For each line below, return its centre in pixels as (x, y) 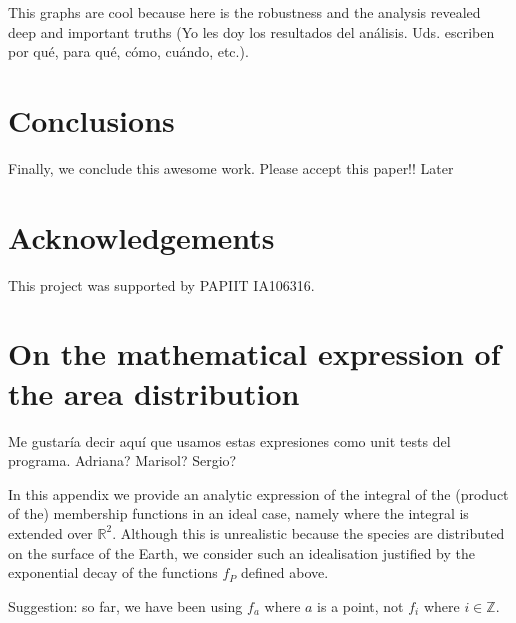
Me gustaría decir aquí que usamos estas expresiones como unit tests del (229, 440)
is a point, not (360, 605)
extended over (50, 532)
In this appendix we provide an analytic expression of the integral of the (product (258, 493)
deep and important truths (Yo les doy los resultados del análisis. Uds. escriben (251, 31)
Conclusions (91, 119)
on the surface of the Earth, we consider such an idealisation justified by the (241, 552)
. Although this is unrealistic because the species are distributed (308, 532)
